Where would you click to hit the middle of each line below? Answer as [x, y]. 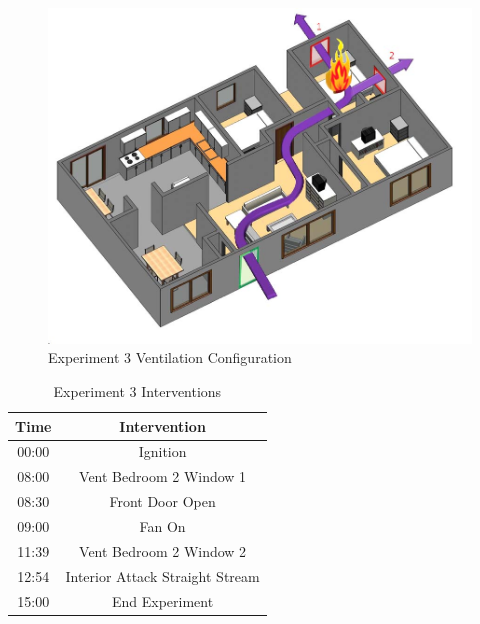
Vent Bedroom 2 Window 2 [163, 550]
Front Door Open [162, 501]
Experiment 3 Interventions [137, 391]
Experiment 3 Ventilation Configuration [170, 357]
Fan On [162, 525]
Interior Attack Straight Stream [162, 575]
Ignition [162, 451]
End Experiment [162, 600]
